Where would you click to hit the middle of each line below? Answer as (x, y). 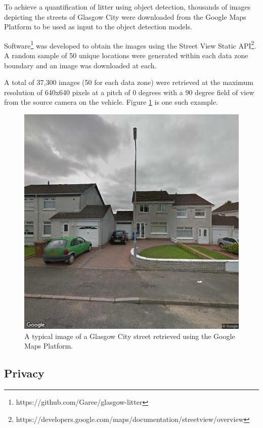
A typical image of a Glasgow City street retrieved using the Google (130, 336)
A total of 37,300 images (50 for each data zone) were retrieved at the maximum (129, 82)
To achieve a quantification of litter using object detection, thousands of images (127, 7)
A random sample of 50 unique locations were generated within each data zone (126, 55)
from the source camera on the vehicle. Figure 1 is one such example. (111, 102)
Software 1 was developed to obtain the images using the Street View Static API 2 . (130, 45)
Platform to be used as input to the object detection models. (98, 27)
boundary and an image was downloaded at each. (80, 65)
